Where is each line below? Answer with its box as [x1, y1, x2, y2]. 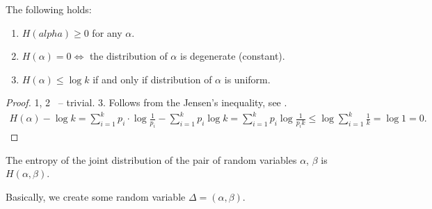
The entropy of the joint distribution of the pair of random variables [6, 152, 297, 167]
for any [92, 25, 122, 40]
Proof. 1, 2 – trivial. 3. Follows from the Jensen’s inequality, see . [6, 95, 287, 110]
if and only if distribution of [93, 72, 212, 86]
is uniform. [224, 72, 271, 86]
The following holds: [6, 2, 92, 16]
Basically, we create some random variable [6, 190, 186, 204]
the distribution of [89, 49, 168, 63]
